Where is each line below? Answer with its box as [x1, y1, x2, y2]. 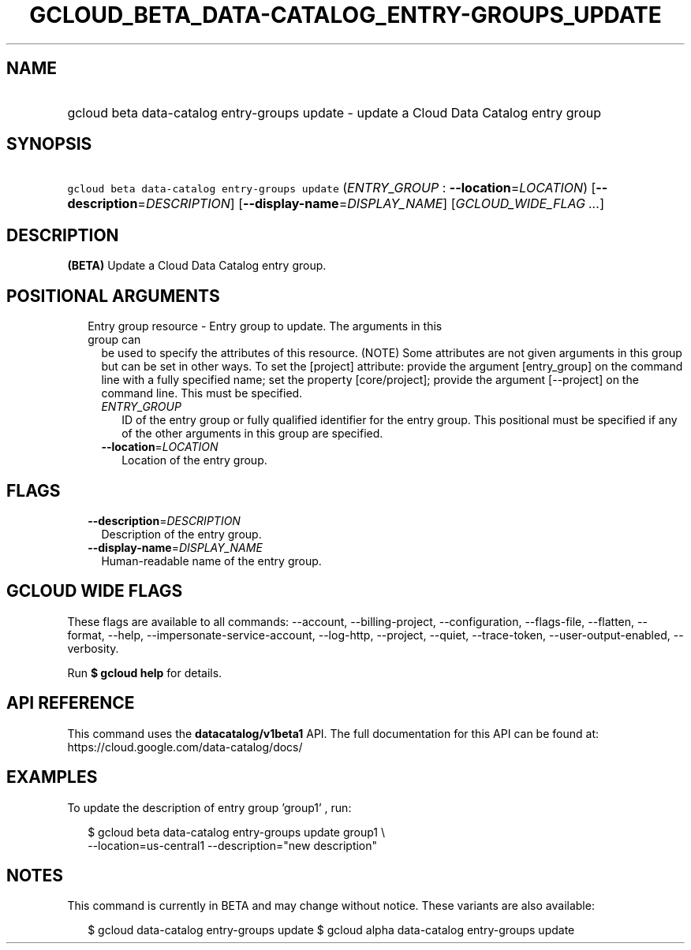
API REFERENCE [6, 693, 135, 713]
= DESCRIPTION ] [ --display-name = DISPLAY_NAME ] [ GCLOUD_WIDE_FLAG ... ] [137, 196, 605, 212]
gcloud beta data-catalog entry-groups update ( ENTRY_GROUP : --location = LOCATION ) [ [67, 180, 596, 196]
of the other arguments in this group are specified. [121, 427, 383, 441]
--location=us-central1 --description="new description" [88, 838, 378, 852]
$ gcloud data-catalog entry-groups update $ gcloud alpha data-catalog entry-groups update [88, 923, 575, 937]
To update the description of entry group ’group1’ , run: [67, 800, 352, 814]
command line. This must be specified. [101, 386, 303, 400]
